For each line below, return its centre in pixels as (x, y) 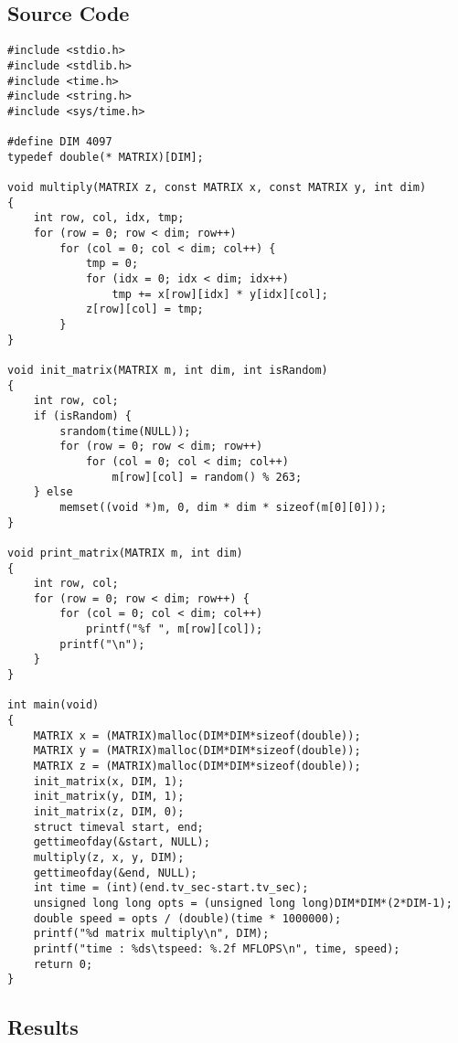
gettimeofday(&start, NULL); (122, 842)
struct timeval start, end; (118, 827)
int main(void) (53, 705)
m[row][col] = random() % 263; (207, 477)
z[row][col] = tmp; (144, 309)
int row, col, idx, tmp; (109, 218)
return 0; (63, 964)
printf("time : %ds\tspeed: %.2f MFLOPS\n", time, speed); (217, 948)
